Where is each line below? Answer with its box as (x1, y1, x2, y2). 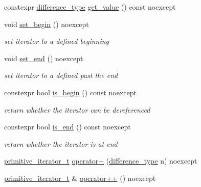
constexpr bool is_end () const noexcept (4, 121, 131, 132)
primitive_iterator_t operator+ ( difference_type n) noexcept (4, 155, 197, 166)
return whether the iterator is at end (4, 138, 118, 149)
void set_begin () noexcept (4, 18, 89, 29)
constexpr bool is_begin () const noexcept (4, 87, 137, 97)
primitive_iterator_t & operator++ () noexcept (4, 172, 156, 183)
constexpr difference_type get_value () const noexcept (4, 2, 176, 12)
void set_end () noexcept (4, 52, 83, 63)
